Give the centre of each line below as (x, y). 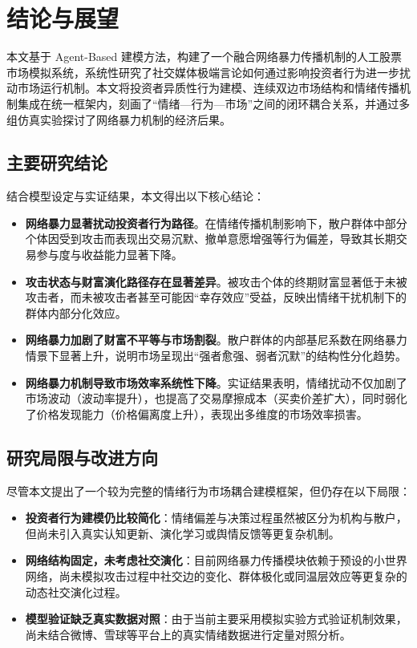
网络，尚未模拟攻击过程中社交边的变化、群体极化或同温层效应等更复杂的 (216, 576)
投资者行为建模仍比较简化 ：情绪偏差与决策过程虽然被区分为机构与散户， (216, 518)
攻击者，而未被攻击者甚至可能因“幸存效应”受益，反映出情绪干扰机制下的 (216, 297)
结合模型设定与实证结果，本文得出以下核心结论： (136, 196)
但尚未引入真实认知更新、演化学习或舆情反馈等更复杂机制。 (182, 533)
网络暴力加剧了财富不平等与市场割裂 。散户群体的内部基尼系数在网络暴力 (216, 340)
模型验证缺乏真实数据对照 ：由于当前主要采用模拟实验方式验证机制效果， (216, 619)
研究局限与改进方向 (82, 457)
